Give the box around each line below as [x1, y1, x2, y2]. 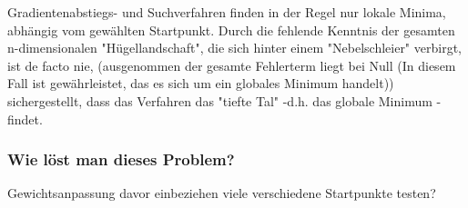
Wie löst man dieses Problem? [7, 148, 235, 171]
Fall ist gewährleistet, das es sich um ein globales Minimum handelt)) [7, 74, 394, 93]
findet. [7, 109, 43, 128]
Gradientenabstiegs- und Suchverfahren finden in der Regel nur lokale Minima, [7, 3, 446, 21]
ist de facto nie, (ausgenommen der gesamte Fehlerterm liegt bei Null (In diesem [7, 55, 456, 74]
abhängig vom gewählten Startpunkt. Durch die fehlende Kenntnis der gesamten [7, 20, 455, 39]
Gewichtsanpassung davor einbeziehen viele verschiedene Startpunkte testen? [7, 183, 436, 203]
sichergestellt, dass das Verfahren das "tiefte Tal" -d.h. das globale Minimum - [7, 91, 442, 110]
